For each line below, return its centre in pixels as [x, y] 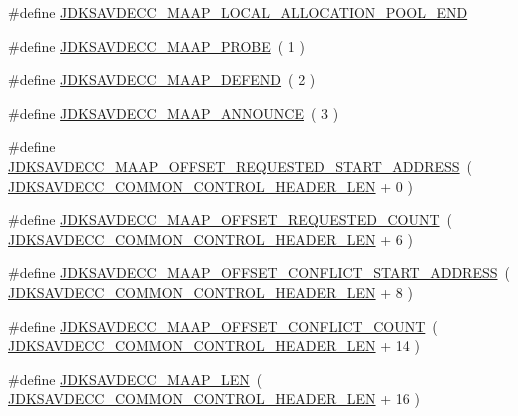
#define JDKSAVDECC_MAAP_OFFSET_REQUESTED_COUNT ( [230, 219]
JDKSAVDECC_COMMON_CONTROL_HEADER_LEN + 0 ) [210, 185]
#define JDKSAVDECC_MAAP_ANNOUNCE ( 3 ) [173, 112]
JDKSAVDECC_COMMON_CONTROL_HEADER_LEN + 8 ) [210, 291]
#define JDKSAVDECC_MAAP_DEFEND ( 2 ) [162, 79]
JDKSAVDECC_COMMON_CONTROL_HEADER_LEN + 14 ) [214, 345]
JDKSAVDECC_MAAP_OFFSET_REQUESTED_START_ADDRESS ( [240, 165]
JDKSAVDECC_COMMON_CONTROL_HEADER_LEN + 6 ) [210, 238]
